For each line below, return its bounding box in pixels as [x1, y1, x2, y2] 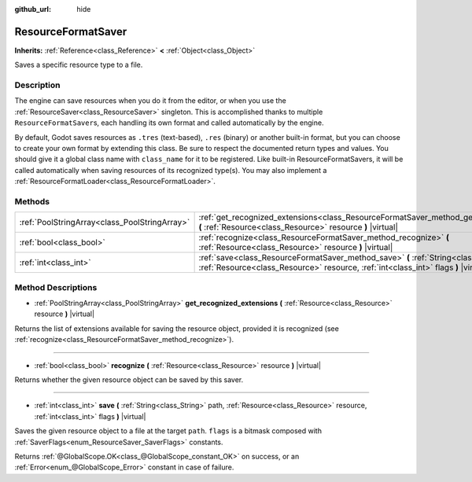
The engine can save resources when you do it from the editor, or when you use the [14, 96, 286, 105]
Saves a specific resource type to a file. [14, 60, 143, 70]
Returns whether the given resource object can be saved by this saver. [14, 375, 244, 384]
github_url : [14, 5, 51, 13]
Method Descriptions [14, 281, 98, 293]
